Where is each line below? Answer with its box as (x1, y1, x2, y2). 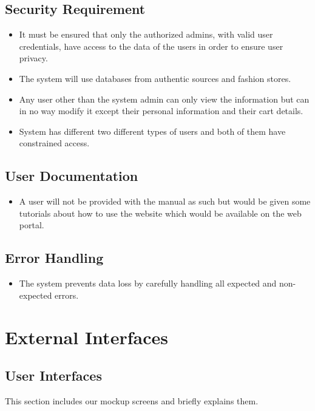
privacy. (19, 52, 48, 64)
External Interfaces (5, 324, 168, 349)
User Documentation (5, 166, 138, 185)
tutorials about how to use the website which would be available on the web (19, 206, 302, 219)
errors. (55, 288, 79, 301)
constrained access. (19, 137, 90, 149)
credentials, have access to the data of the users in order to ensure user (19, 39, 283, 52)
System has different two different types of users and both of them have (19, 124, 286, 137)
